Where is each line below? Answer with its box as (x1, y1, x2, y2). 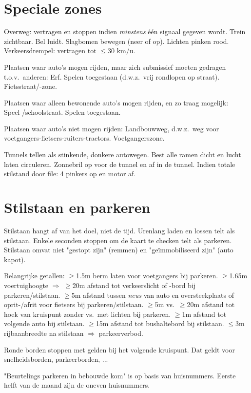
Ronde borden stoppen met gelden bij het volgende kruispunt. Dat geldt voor (4, 344, 235, 354)
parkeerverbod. (98, 328, 143, 338)
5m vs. (154, 299, 174, 310)
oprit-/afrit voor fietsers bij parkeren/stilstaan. (4, 299, 144, 310)
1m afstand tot (182, 309, 227, 319)
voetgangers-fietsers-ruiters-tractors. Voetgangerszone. (4, 133, 165, 143)
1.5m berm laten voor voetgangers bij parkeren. (76, 270, 218, 281)
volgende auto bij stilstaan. (4, 318, 85, 329)
